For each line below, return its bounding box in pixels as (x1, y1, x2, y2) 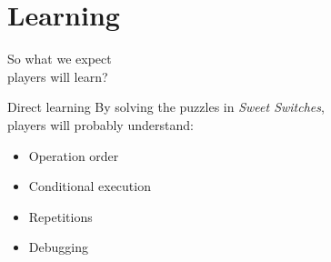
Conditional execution (28, 176, 151, 196)
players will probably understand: (7, 115, 194, 134)
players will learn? (7, 66, 108, 86)
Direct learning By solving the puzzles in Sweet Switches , (7, 97, 325, 116)
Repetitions (28, 207, 93, 226)
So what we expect (7, 49, 112, 68)
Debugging (28, 237, 88, 257)
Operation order (28, 146, 119, 165)
